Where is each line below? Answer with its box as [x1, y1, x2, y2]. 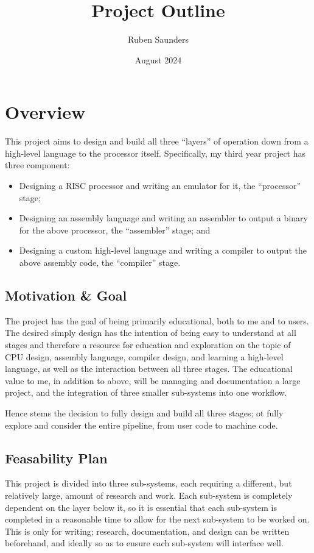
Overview [5, 99, 86, 124]
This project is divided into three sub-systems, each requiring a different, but [5, 477, 292, 490]
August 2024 [134, 53, 182, 66]
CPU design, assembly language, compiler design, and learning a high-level [5, 350, 284, 363]
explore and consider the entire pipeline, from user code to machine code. [5, 418, 278, 431]
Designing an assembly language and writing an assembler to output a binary [19, 212, 308, 224]
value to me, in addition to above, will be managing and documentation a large [5, 374, 301, 387]
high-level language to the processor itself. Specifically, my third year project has [5, 146, 306, 159]
